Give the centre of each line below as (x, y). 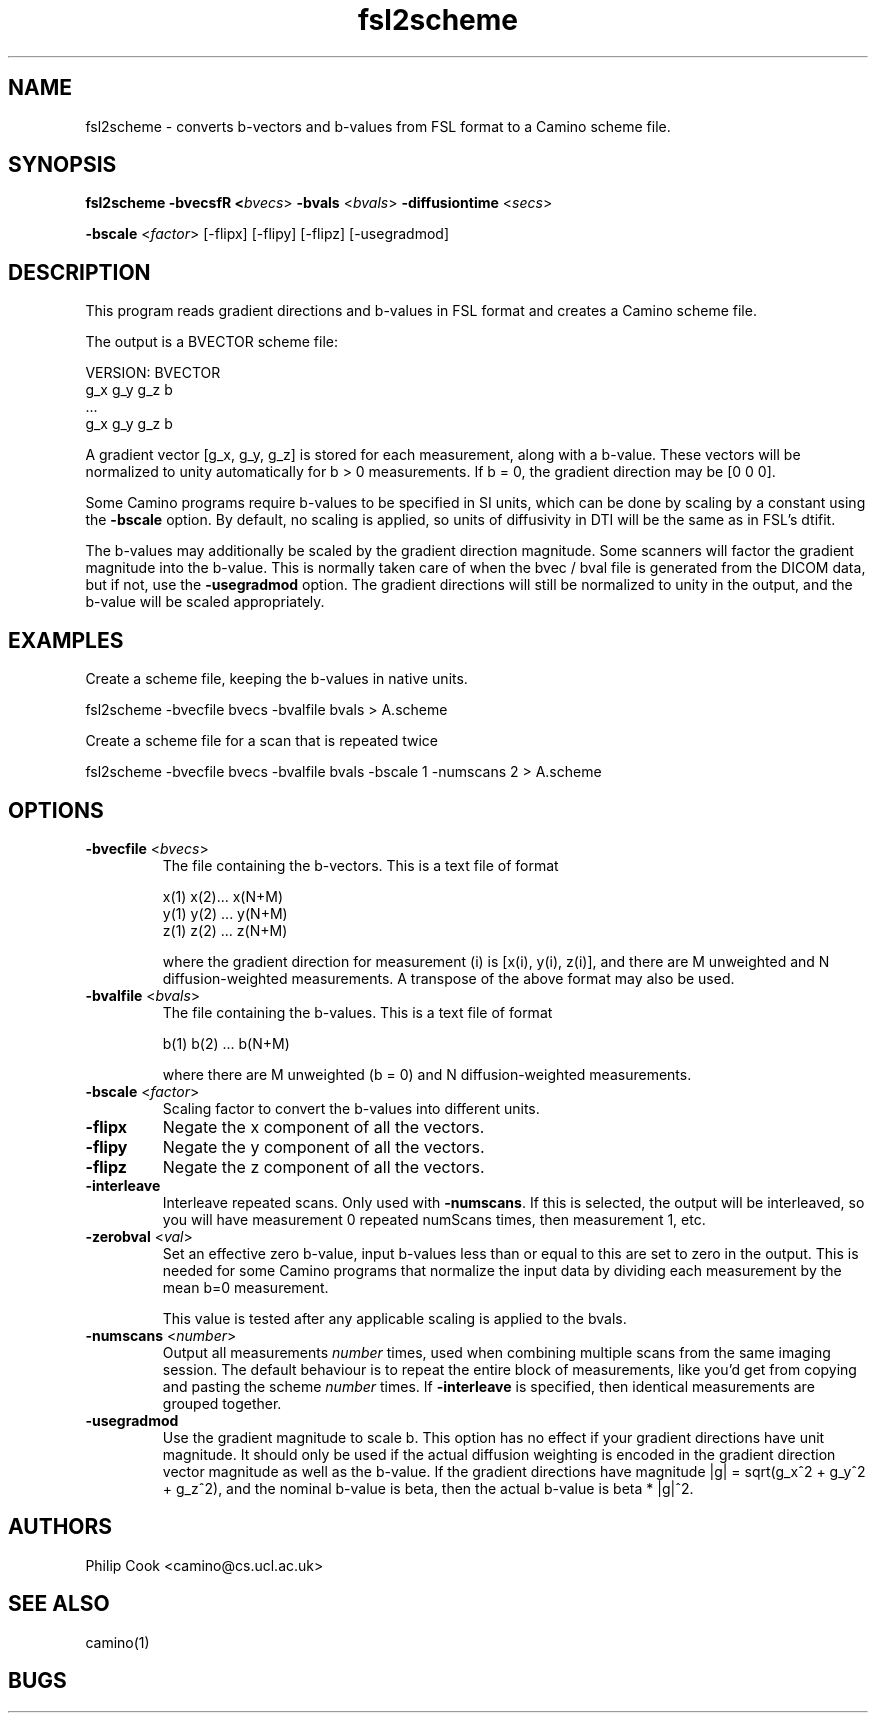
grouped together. (222, 1403)
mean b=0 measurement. (245, 1287)
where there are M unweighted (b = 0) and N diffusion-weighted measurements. (427, 1074)
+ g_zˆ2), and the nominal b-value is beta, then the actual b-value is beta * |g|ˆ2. (428, 1488)
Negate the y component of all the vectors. (323, 1146)
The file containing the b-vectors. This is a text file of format (360, 865)
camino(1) (117, 1642)
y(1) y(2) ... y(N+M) (225, 913)
